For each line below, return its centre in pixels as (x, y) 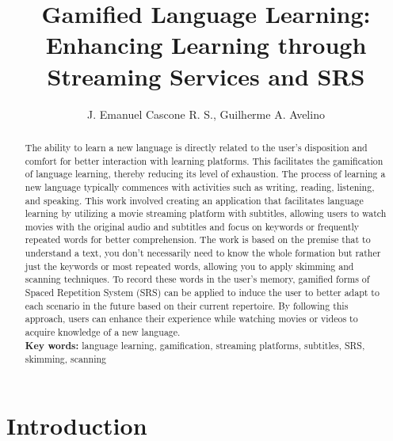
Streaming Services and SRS (206, 76)
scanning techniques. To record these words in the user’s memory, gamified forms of (197, 279)
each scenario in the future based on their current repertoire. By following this (187, 305)
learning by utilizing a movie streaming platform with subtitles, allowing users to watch (206, 213)
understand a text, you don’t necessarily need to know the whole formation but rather (203, 253)
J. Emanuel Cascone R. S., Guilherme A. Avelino (206, 114)
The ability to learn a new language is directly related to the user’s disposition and (196, 147)
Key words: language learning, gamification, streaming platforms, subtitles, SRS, (195, 345)
